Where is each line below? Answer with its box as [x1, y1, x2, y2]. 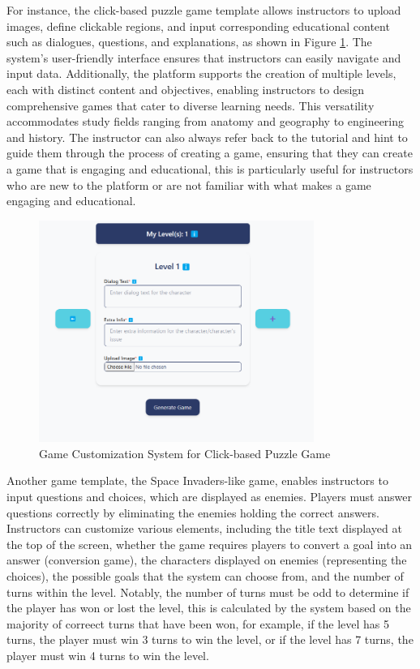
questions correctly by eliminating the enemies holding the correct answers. [6, 504, 379, 521]
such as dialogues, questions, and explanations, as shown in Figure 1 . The [6, 33, 372, 50]
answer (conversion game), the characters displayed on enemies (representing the [6, 551, 407, 568]
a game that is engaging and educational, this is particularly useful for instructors [6, 160, 414, 177]
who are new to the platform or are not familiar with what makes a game [6, 176, 371, 193]
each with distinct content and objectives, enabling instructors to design [6, 80, 365, 97]
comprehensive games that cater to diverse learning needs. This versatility [6, 96, 375, 114]
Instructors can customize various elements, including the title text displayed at [6, 520, 402, 537]
